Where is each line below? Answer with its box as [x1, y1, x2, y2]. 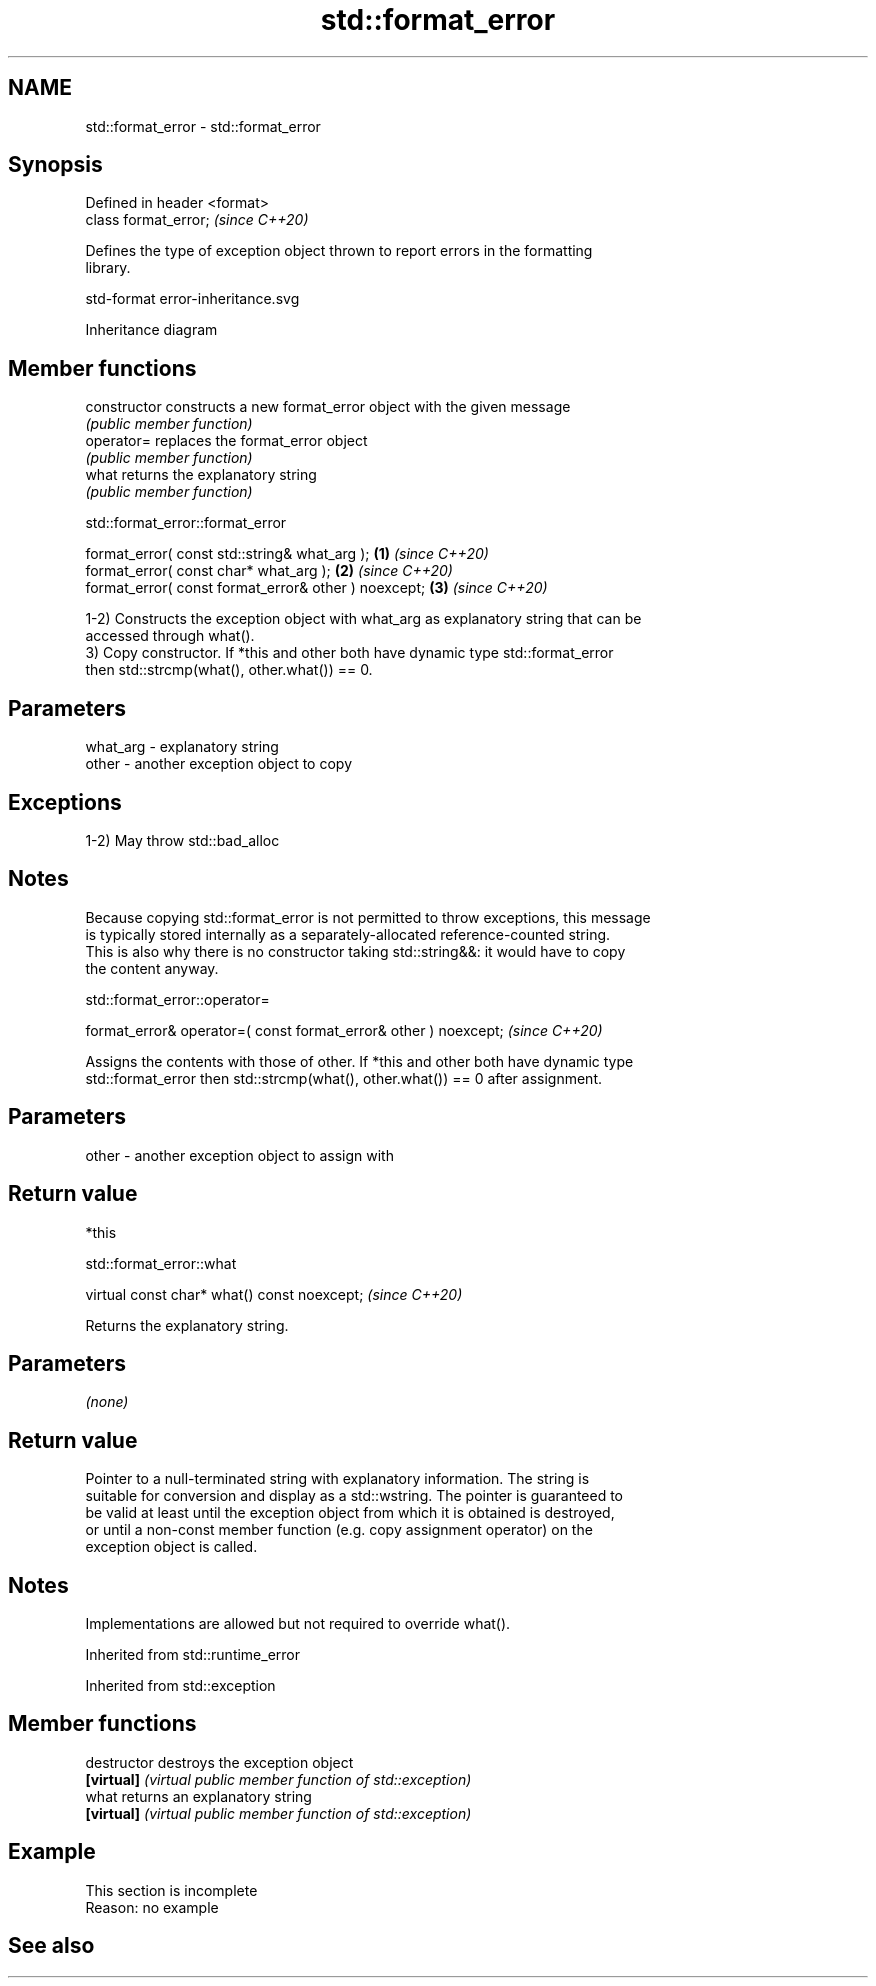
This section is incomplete [85, 1881, 258, 1899]
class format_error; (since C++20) [85, 211, 309, 229]
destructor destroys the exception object [85, 1753, 354, 1771]
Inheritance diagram [85, 321, 218, 339]
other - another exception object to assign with [85, 1146, 394, 1164]
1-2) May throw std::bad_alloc [85, 831, 280, 849]
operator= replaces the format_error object [85, 432, 368, 450]
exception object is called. [85, 1538, 258, 1556]
